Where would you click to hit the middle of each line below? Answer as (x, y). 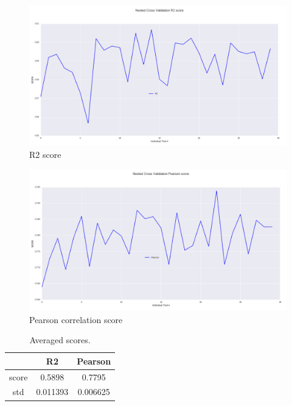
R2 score (45, 154)
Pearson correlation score (76, 319)
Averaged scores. (60, 340)
